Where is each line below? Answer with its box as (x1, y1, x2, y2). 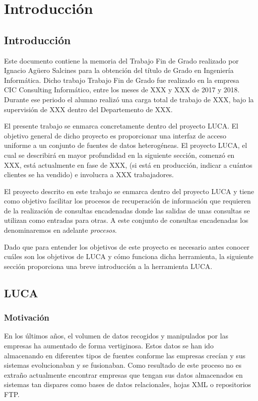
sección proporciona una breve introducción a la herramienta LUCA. (4, 261, 212, 271)
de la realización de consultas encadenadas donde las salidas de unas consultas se (4, 205, 250, 215)
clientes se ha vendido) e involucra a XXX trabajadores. (4, 169, 174, 180)
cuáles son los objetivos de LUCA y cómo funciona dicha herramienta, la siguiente (4, 251, 254, 262)
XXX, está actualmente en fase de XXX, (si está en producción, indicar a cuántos (4, 159, 253, 170)
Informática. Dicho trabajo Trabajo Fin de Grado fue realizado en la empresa (4, 74, 240, 85)
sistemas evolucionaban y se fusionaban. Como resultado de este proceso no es (4, 360, 242, 370)
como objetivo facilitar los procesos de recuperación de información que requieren (4, 196, 251, 206)
